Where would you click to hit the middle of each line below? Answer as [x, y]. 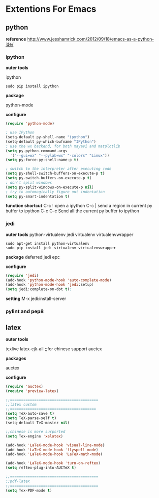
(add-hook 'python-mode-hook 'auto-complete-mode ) [59, 280]
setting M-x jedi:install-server [36, 299]
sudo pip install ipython [32, 86]
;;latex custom [21, 404]
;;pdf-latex [18, 481]
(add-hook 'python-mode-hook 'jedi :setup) [50, 285]
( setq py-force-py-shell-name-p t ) [42, 160]
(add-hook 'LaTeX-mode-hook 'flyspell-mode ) [52, 450]
